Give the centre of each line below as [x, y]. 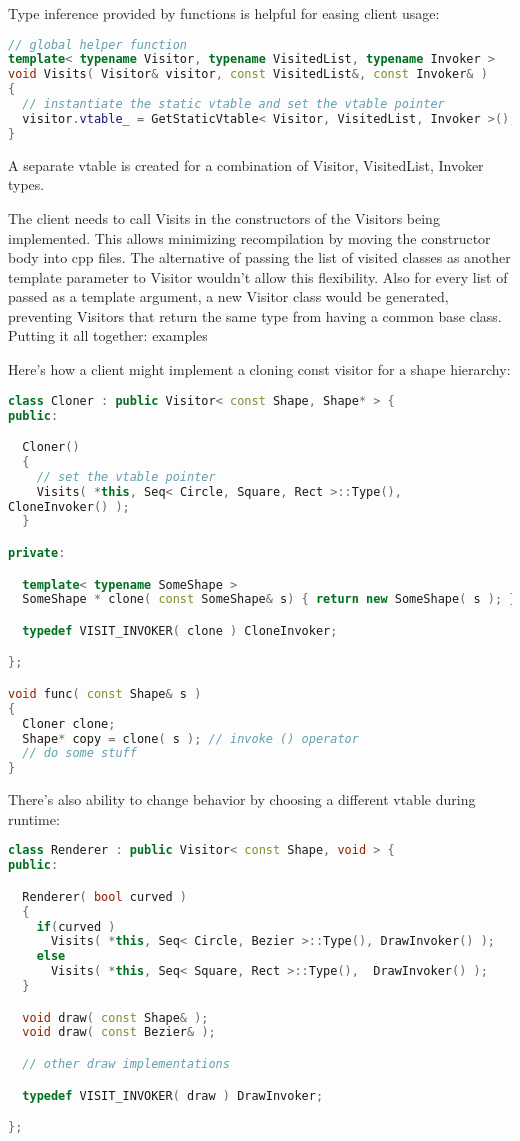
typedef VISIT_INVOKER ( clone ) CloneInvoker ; [180, 630]
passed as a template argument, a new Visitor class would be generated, [228, 296]
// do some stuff [79, 753]
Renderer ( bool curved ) [105, 896]
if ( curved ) [76, 926]
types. [26, 184]
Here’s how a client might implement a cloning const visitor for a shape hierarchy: [259, 369]
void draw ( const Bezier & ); [119, 1032]
